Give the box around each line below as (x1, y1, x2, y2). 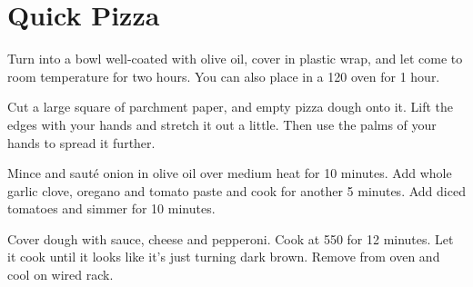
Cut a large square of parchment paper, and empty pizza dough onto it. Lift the (7, 97, 454, 116)
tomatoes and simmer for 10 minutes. (7, 199, 216, 218)
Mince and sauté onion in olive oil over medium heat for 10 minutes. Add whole (7, 163, 452, 183)
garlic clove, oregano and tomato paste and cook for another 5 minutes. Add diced (7, 181, 466, 200)
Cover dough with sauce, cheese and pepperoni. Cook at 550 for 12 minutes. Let (7, 229, 454, 248)
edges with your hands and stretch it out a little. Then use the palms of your (7, 114, 437, 134)
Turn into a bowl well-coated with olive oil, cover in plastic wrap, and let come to (7, 49, 463, 68)
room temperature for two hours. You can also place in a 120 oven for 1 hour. (7, 66, 440, 85)
